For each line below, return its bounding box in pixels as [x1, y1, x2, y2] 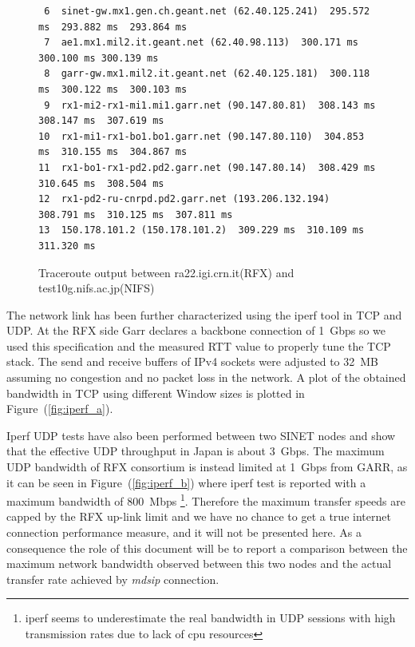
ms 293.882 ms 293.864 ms [38, 21, 188, 33]
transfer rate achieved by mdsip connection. [6, 570, 219, 587]
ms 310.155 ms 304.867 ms [38, 146, 188, 158]
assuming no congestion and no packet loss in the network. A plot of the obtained [6, 369, 406, 386]
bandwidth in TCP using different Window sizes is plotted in [6, 384, 305, 401]
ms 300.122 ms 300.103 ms [38, 83, 188, 95]
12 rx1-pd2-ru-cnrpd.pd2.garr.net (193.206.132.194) [38, 193, 330, 205]
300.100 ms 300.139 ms [38, 52, 159, 64]
